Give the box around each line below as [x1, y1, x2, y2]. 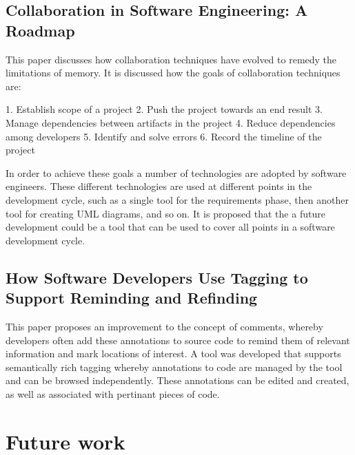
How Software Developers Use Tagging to [6, 266, 308, 288]
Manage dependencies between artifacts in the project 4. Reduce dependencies [6, 115, 336, 129]
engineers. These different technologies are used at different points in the [6, 179, 312, 193]
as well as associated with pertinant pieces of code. [6, 386, 220, 401]
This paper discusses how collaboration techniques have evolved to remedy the [6, 52, 337, 66]
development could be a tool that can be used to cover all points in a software [6, 220, 335, 234]
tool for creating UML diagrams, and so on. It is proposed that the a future [6, 206, 325, 220]
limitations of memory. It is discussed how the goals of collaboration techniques [6, 65, 341, 80]
